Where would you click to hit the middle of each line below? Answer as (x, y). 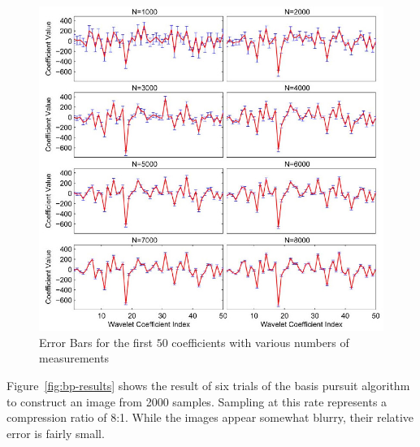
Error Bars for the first (96, 342)
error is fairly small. (56, 433)
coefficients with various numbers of (260, 342)
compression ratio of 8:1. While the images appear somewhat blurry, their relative (210, 417)
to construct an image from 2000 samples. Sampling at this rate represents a (197, 401)
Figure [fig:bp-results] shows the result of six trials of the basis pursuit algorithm (208, 385)
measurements (74, 358)
